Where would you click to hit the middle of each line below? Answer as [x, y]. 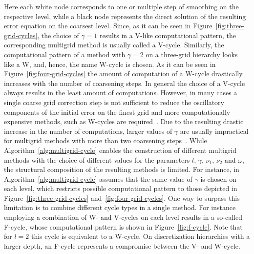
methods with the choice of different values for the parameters [97, 159]
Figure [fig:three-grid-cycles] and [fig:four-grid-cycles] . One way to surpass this [122, 198]
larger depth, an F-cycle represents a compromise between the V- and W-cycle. [122, 245]
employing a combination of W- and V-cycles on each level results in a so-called [123, 217]
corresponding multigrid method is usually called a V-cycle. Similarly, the [114, 45]
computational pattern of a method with [65, 54]
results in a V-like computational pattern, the [168, 35]
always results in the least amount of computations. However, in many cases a [121, 93]
